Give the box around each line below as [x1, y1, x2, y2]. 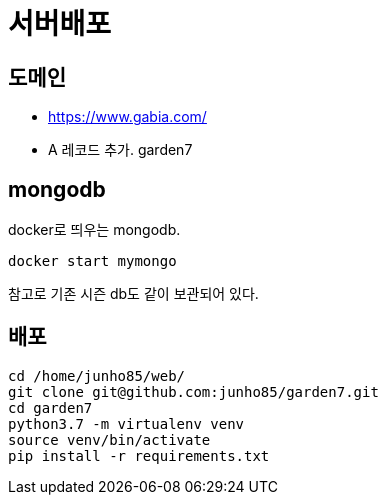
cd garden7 [8, 399, 93, 416]
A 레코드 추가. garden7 [48, 141, 193, 159]
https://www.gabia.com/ [48, 108, 207, 126]
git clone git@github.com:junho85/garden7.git [8, 383, 379, 400]
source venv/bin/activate [8, 431, 211, 448]
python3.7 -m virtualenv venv [8, 415, 245, 432]
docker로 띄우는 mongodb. [8, 221, 181, 239]
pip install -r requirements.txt [8, 447, 270, 464]
